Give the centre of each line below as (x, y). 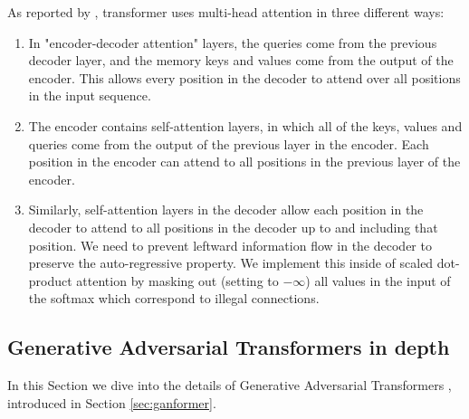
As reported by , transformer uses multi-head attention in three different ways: (226, 12)
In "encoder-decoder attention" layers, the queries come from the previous (233, 42)
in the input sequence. (90, 95)
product (50, 280)
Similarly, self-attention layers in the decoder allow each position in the (226, 209)
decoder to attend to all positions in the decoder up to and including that (233, 227)
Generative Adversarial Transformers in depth (229, 347)
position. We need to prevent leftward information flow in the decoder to (230, 245)
